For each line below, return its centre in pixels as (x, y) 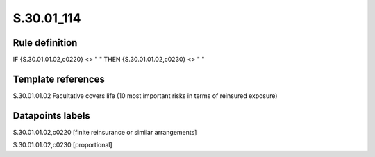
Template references (59, 79)
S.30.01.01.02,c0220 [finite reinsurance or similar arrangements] (105, 132)
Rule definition (45, 43)
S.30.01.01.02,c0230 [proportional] (62, 145)
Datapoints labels (51, 116)
